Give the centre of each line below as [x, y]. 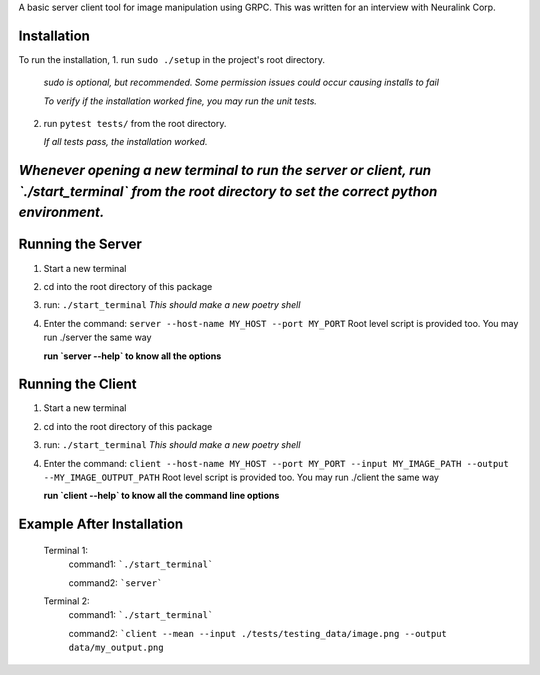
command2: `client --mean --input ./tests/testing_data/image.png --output [257, 633]
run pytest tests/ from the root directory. [135, 124]
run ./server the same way [97, 337]
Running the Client [77, 384]
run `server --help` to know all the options [132, 356]
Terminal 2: [66, 601]
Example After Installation [101, 524]
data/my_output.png [116, 648]
